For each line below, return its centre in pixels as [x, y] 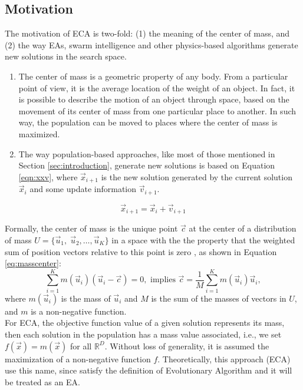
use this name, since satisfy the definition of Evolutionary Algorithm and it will [149, 370]
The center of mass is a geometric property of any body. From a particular [153, 76]
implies [163, 280]
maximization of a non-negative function [78, 358]
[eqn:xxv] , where [48, 176]
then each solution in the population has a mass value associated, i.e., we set [143, 334]
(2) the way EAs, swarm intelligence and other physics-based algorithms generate [151, 44]
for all [81, 346]
